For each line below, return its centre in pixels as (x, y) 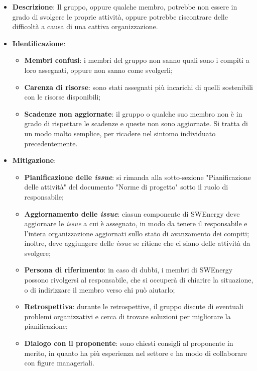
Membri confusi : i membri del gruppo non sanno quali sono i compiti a (137, 60)
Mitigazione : (34, 160)
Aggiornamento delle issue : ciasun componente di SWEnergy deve (132, 213)
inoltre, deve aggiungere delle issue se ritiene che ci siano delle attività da (137, 243)
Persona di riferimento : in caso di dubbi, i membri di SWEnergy (128, 270)
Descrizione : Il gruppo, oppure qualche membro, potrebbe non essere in (125, 7)
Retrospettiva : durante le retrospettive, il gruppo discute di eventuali (134, 306)
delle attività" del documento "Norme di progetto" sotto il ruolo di (126, 187)
